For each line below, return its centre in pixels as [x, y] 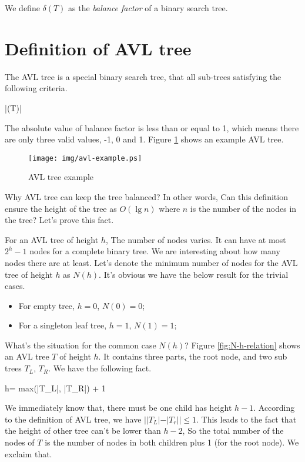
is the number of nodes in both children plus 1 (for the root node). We [172, 442]
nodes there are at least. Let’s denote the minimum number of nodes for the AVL [151, 262]
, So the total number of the [233, 431]
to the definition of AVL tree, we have [73, 419]
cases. [15, 286]
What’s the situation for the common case [81, 345]
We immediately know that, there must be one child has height [118, 408]
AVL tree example [61, 177]
